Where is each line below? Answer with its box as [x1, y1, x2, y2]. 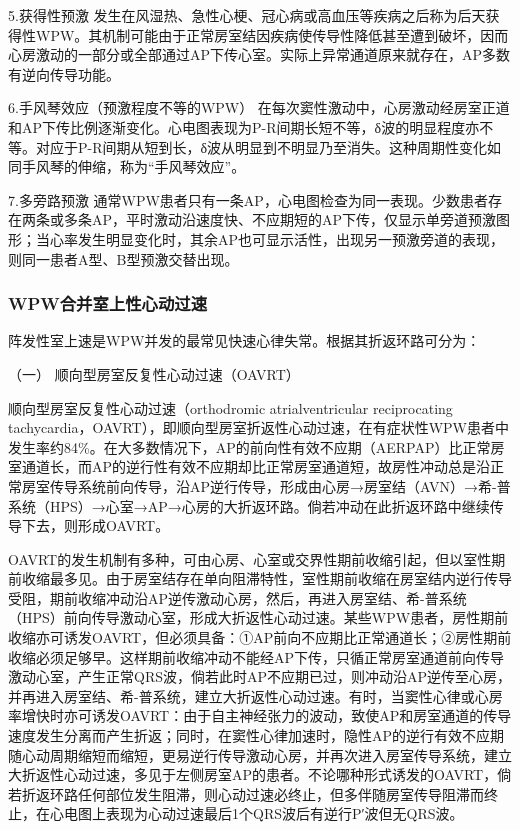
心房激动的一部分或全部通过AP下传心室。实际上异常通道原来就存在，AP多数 [8, 44, 511, 65]
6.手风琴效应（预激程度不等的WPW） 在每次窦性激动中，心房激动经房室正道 [8, 97, 510, 118]
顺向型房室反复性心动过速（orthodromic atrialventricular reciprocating [8, 397, 453, 418]
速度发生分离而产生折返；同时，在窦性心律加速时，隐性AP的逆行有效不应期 [8, 725, 505, 746]
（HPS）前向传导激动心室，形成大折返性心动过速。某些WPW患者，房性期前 [8, 607, 509, 628]
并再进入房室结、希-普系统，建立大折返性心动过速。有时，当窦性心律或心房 [8, 685, 503, 706]
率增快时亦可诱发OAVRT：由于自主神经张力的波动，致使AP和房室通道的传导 [8, 705, 512, 726]
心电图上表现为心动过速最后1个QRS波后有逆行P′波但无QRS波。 [49, 803, 464, 824]
